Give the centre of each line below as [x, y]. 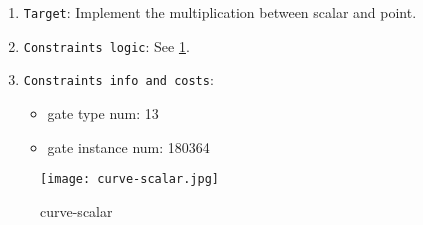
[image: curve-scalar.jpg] [129, 179]
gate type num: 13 [103, 112]
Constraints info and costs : [118, 79]
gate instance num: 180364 [128, 146]
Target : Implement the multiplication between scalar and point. [220, 12]
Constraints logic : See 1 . [106, 45]
